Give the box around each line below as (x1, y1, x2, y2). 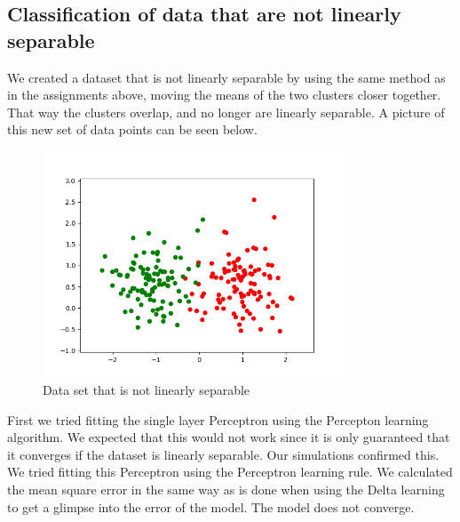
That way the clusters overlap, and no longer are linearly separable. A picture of (7, 102, 445, 121)
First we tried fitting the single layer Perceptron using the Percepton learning (7, 410, 429, 429)
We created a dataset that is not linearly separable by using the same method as (7, 68, 446, 86)
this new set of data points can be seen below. (7, 120, 258, 139)
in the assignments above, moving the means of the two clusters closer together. (7, 85, 441, 104)
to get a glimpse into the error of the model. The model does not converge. (7, 497, 415, 516)
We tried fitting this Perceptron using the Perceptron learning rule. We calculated (7, 462, 453, 481)
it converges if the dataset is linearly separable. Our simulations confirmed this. (7, 445, 440, 463)
